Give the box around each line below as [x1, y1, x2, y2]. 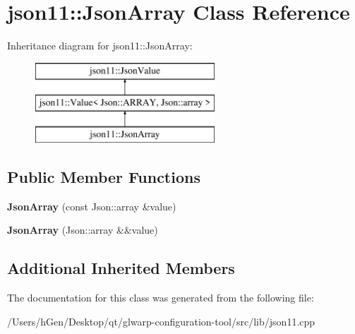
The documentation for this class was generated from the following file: [7, 290, 314, 305]
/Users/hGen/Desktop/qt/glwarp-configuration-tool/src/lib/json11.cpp [7, 314, 315, 328]
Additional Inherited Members [7, 257, 235, 279]
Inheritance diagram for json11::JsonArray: [7, 38, 193, 53]
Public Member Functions [7, 166, 200, 188]
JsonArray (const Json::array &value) [7, 198, 176, 213]
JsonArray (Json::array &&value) [7, 222, 158, 237]
